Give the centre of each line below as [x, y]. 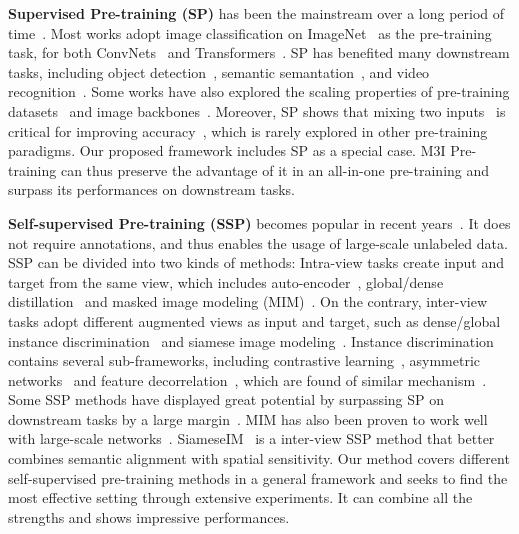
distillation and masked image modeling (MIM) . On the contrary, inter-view [248, 301]
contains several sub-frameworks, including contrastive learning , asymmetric [244, 360]
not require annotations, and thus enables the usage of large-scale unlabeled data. [258, 242]
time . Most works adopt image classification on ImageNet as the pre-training [250, 32]
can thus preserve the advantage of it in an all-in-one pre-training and [275, 169]
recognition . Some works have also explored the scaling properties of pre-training [259, 91]
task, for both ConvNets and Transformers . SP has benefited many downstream [259, 52]
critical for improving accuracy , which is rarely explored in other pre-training [248, 130]
